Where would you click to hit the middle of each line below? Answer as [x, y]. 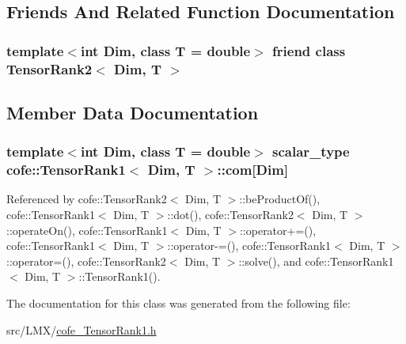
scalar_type [311, 151]
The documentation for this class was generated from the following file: [178, 303]
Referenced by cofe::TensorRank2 [87, 199]
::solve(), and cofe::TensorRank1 [316, 261]
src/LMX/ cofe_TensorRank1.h [82, 329]
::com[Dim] [253, 170]
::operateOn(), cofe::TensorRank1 [87, 230]
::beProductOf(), [280, 199]
